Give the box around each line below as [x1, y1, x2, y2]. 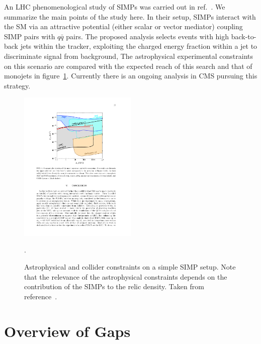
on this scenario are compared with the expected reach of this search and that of [4, 60, 252, 71]
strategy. [4, 80, 31, 91]
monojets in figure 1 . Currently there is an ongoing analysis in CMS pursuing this [4, 70, 257, 81]
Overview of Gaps [4, 320, 131, 341]
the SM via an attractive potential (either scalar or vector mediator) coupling [4, 21, 243, 32]
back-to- [231, 31, 256, 41]
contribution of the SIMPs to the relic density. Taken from [24, 281, 204, 292]
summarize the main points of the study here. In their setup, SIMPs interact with [4, 11, 256, 22]
